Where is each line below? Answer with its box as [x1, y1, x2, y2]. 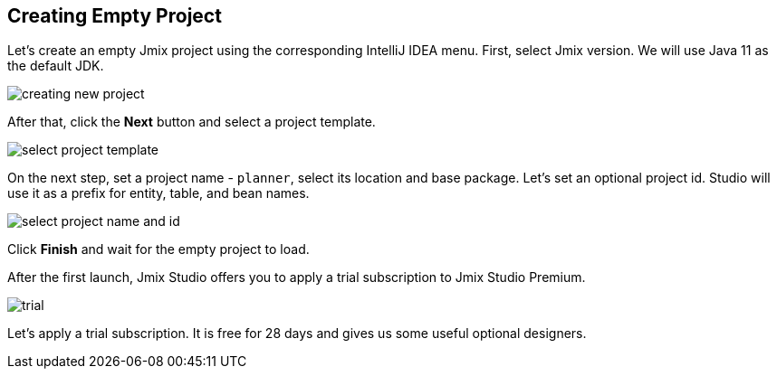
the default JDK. [7, 58, 104, 74]
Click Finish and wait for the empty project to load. [7, 241, 310, 258]
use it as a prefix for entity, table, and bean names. [7, 185, 310, 202]
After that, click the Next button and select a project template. [7, 114, 376, 130]
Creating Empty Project [7, 5, 222, 27]
